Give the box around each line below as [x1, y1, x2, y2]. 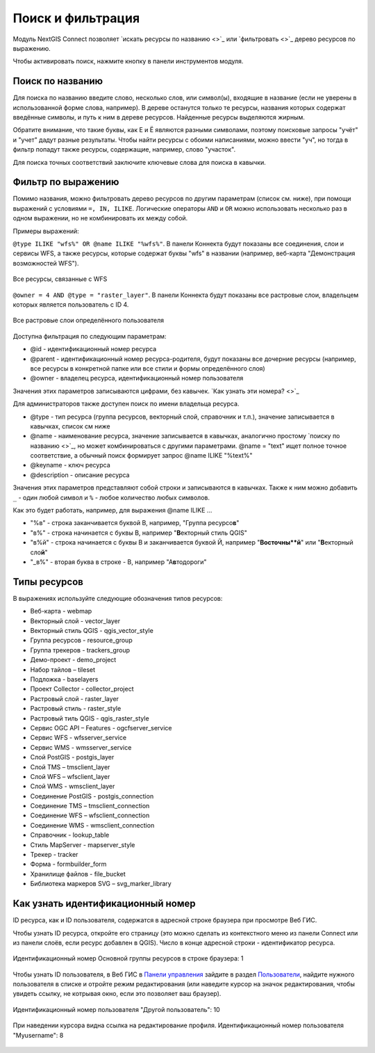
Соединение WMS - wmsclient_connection [30, 821, 155, 829]
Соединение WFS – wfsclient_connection [30, 811, 150, 820]
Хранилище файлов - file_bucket [30, 869, 126, 878]
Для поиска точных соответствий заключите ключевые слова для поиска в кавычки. [12, 158, 267, 166]
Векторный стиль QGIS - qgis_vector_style [30, 627, 154, 635]
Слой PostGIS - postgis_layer [30, 753, 115, 762]
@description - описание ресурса [30, 470, 130, 479]
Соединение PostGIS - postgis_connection [30, 791, 154, 800]
